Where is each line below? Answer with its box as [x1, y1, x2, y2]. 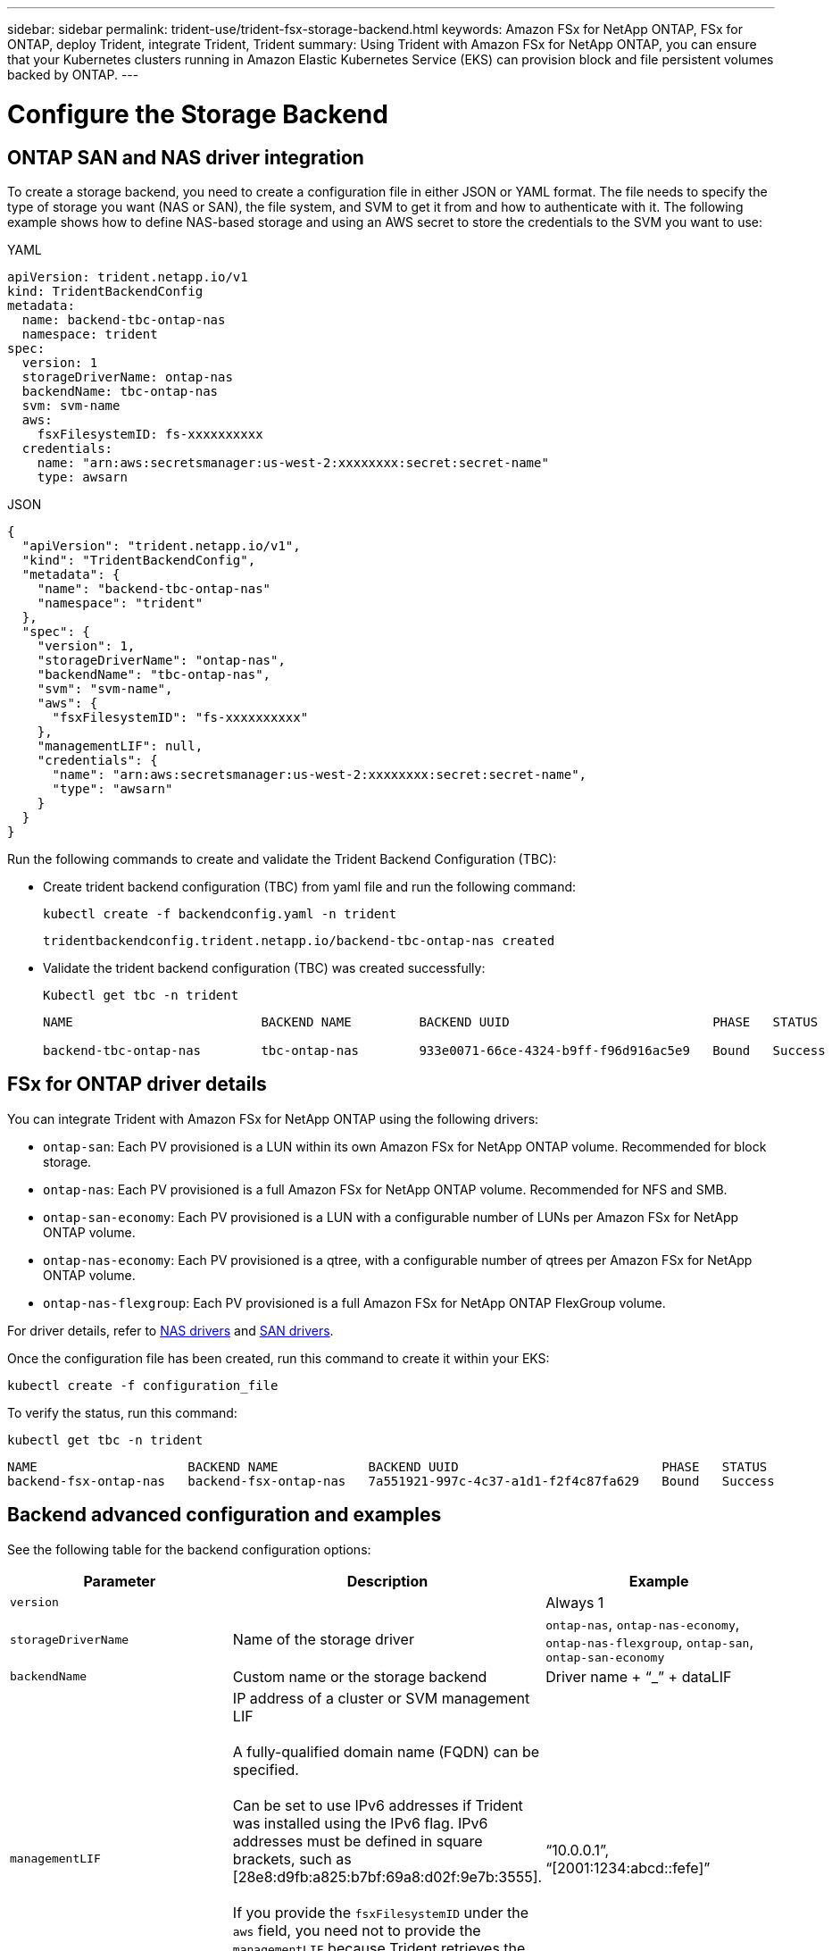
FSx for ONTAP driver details [7, 1073, 267, 1096]
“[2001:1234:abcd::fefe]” [545, 1858, 711, 1877]
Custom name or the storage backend [232, 1667, 487, 1686]
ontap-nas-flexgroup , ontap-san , [545, 1632, 754, 1651]
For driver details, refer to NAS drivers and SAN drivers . [7, 1322, 334, 1338]
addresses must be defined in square [232, 1831, 483, 1850]
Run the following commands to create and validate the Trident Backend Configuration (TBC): [7, 850, 557, 867]
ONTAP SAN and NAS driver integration [7, 146, 364, 169]
